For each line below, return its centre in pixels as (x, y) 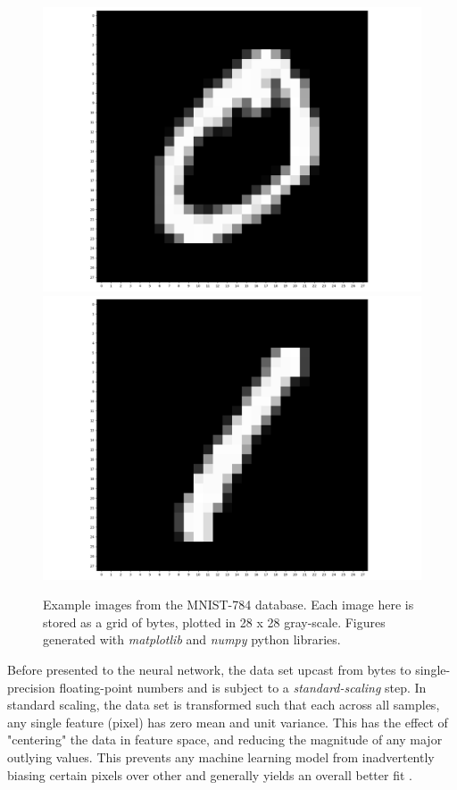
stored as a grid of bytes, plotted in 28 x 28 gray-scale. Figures (214, 622)
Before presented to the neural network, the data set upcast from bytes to (209, 669)
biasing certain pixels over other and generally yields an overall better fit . (210, 774)
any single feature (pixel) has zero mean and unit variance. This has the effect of (228, 722)
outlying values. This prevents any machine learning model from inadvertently (221, 756)
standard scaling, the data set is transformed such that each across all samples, (224, 705)
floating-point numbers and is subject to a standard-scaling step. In (243, 687)
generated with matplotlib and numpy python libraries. (192, 639)
